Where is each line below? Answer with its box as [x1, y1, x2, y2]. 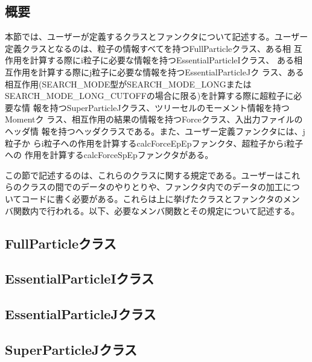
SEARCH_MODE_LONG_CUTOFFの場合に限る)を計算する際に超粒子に [5, 89, 294, 102]
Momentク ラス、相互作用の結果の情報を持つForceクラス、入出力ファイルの [5, 113, 303, 125]
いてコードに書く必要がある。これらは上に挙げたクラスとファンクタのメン [5, 192, 300, 205]
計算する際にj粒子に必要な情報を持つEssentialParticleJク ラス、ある [38, 65, 304, 78]
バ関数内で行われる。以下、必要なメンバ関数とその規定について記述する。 [5, 204, 300, 217]
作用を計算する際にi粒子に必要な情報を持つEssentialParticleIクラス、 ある [5, 54, 294, 66]
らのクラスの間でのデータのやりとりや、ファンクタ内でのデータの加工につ [5, 180, 300, 193]
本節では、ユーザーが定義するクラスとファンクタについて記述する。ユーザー [5, 30, 308, 43]
